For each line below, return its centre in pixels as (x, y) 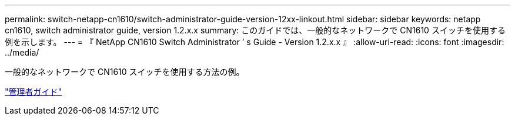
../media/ (22, 52)
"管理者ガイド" (34, 92)
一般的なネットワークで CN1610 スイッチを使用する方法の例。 (125, 72)
